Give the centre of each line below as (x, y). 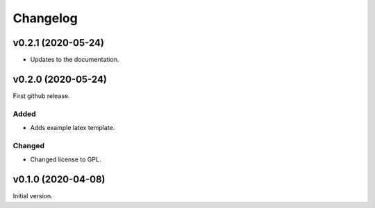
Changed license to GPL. (66, 159)
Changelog (45, 18)
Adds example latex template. (73, 128)
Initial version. (33, 196)
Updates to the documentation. (75, 60)
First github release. (41, 96)
